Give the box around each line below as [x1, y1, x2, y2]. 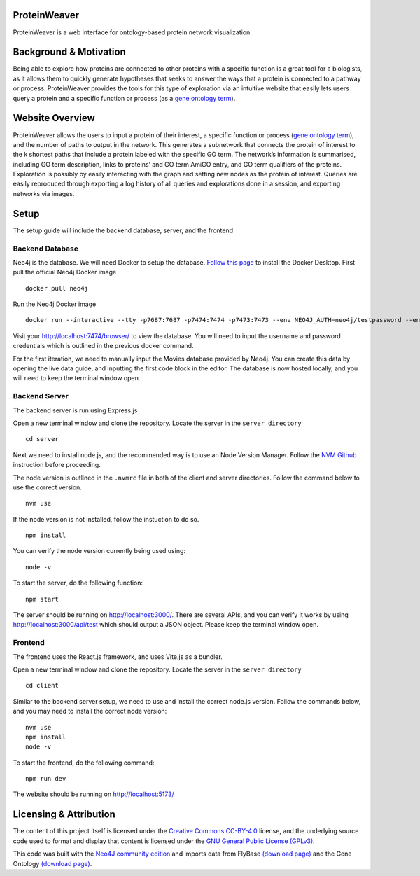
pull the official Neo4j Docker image [13, 268, 117, 277]
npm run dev [25, 774, 66, 783]
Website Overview [13, 112, 96, 124]
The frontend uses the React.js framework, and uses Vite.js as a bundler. [13, 652, 223, 661]
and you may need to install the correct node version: [13, 707, 167, 716]
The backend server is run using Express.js [13, 406, 138, 415]
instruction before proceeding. [13, 461, 101, 469]
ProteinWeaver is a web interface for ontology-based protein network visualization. [13, 28, 252, 36]
